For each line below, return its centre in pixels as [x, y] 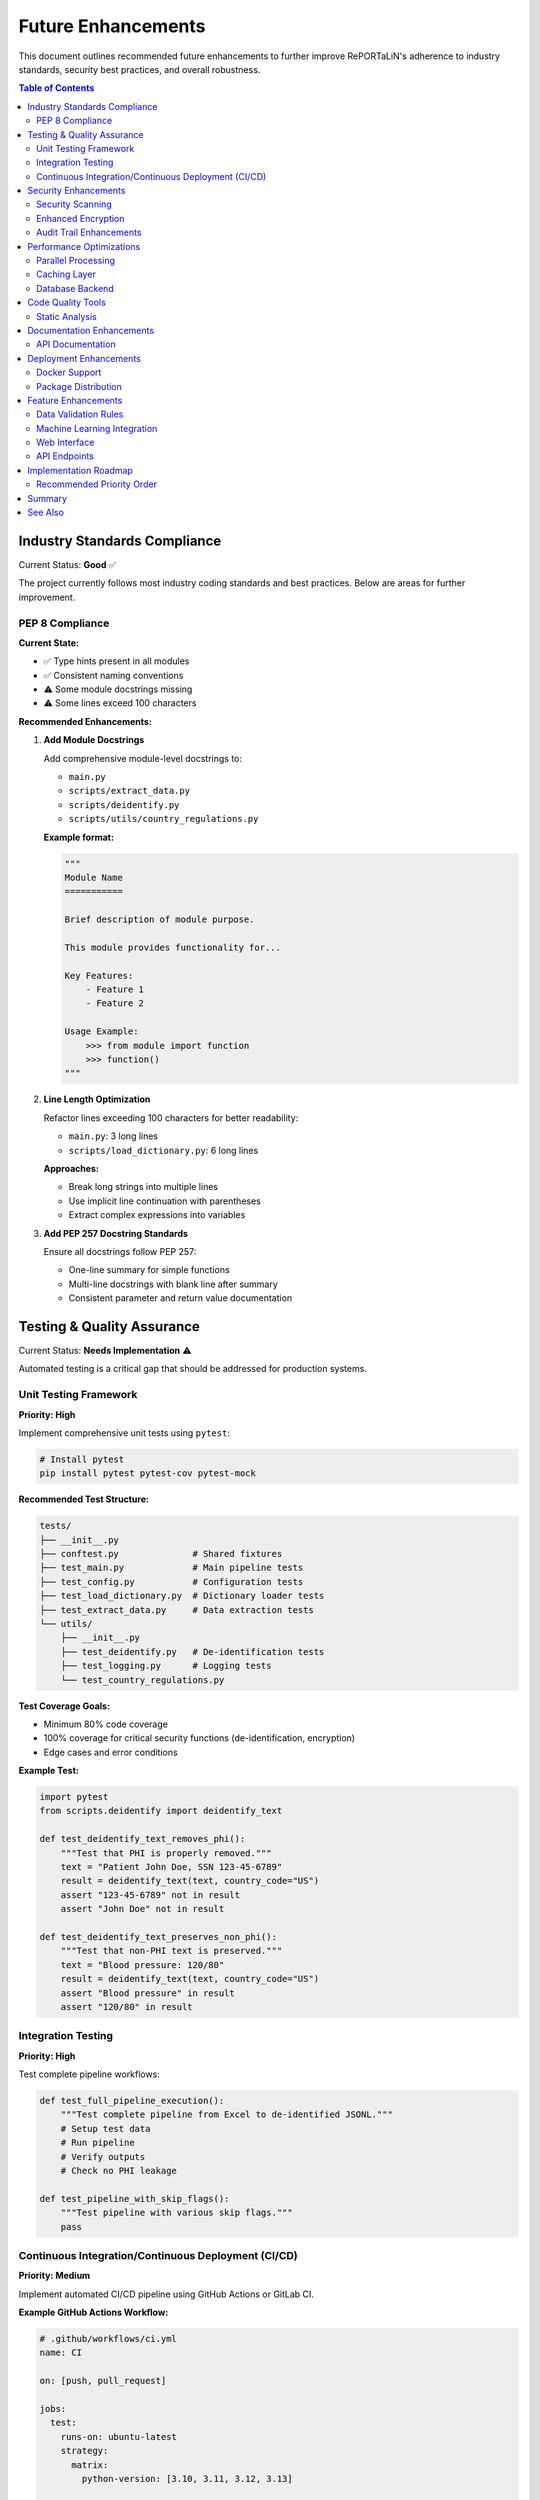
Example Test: [49, 1771]
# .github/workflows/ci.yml [108, 2339]
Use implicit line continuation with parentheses [165, 1201]
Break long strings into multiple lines [143, 1187]
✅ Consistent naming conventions [113, 675]
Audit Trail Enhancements [89, 232]
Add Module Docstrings [94, 740]
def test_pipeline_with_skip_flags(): [134, 2198]
